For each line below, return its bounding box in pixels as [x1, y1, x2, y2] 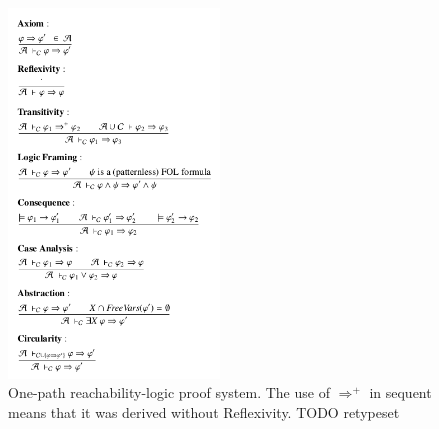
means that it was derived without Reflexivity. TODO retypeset [8, 402, 400, 423]
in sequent [369, 382, 432, 403]
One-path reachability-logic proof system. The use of [8, 382, 330, 403]
